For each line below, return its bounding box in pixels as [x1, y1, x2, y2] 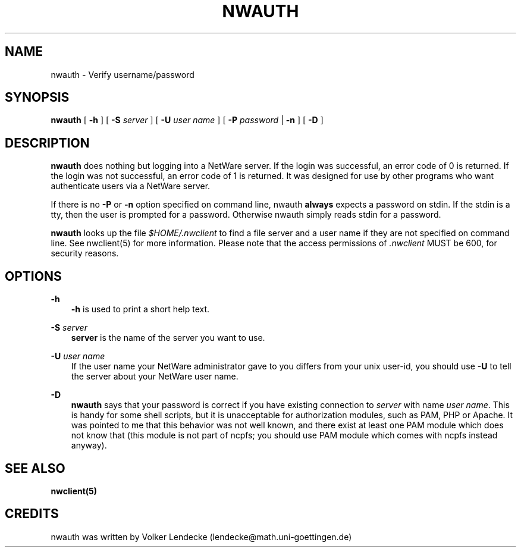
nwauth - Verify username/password [51, 69, 194, 80]
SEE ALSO [5, 460, 65, 476]
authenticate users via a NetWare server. [51, 181, 211, 192]
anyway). [71, 440, 107, 451]
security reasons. [51, 248, 119, 259]
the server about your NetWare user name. [71, 371, 238, 382]
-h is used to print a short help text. [71, 304, 210, 315]
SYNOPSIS [5, 90, 70, 105]
